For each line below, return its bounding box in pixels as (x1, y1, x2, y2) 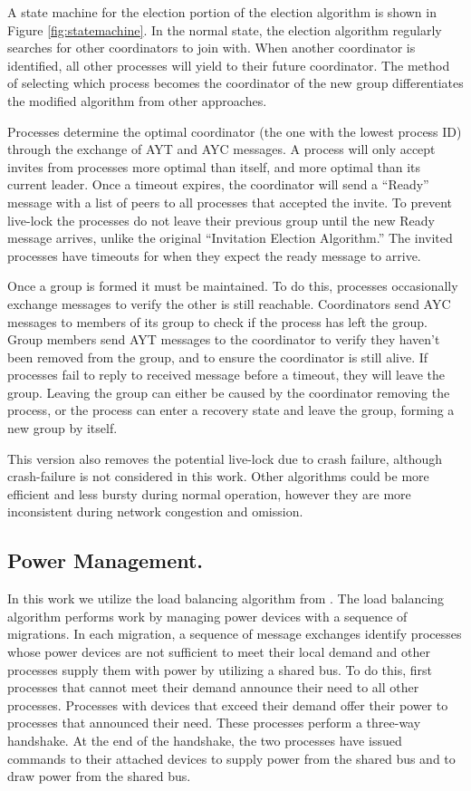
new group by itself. (7, 419, 118, 438)
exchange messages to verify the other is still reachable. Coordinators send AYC (7, 294, 451, 313)
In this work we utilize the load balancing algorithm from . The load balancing (7, 589, 445, 608)
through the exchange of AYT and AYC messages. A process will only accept (7, 140, 436, 159)
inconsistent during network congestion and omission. (7, 502, 303, 521)
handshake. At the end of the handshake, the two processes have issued (7, 730, 402, 749)
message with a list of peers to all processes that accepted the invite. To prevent (7, 192, 452, 211)
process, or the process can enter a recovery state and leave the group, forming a (7, 400, 455, 420)
